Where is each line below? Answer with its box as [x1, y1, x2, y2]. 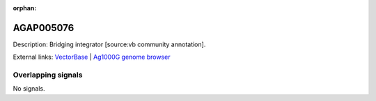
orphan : [13, 4, 37, 12]
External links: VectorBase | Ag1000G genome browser [13, 53, 171, 62]
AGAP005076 [13, 21, 75, 34]
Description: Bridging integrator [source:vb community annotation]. [13, 40, 206, 48]
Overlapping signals [13, 70, 83, 80]
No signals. [13, 84, 45, 93]
